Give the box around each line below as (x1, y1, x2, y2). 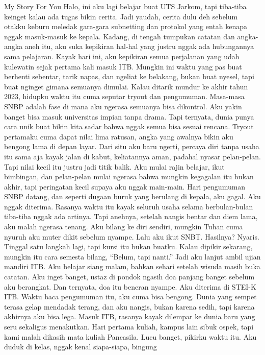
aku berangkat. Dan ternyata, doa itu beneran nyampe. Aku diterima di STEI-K (4, 281, 256, 292)
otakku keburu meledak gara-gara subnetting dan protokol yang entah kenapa (4, 21, 248, 32)
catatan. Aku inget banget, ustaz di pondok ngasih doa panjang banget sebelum (4, 271, 255, 282)
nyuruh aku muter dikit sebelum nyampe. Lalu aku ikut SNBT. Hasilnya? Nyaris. (4, 231, 259, 242)
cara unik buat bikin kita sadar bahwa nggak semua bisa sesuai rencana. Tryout (4, 121, 254, 132)
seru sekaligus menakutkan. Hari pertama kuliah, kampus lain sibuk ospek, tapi (4, 321, 254, 332)
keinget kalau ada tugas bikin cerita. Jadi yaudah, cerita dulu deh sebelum (4, 11, 238, 21)
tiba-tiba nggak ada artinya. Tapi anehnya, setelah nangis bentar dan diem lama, (4, 211, 258, 222)
